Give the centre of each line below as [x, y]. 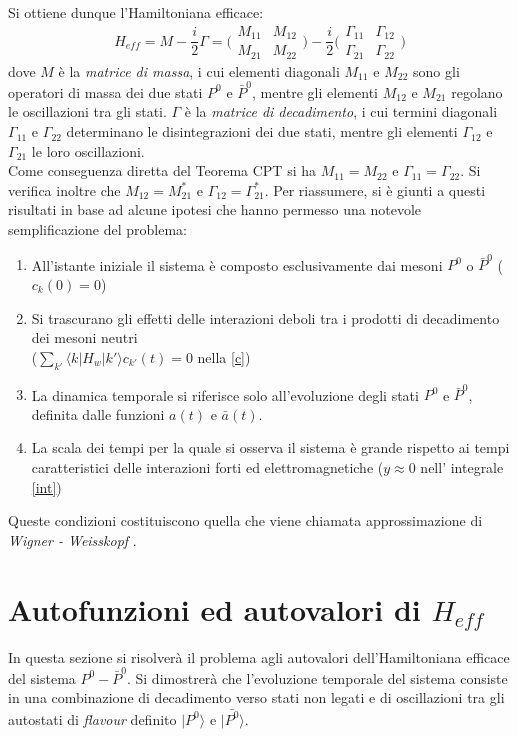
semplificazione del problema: [98, 229]
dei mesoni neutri [84, 337]
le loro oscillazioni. [88, 150]
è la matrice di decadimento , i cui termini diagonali [341, 111]
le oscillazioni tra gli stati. [87, 111]
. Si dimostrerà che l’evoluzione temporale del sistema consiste [317, 677]
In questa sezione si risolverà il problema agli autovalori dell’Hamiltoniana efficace [259, 656]
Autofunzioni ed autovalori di [214, 608]
